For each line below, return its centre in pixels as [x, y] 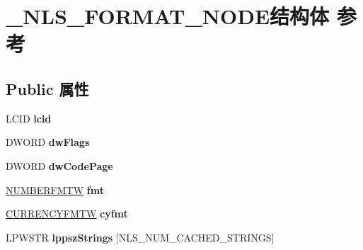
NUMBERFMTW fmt [55, 189]
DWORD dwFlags [48, 142]
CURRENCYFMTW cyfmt [67, 214]
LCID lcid [29, 118]
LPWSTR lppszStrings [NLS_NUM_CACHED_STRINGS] [140, 237]
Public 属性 [47, 88]
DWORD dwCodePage [59, 165]
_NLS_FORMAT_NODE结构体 [168, 16]
